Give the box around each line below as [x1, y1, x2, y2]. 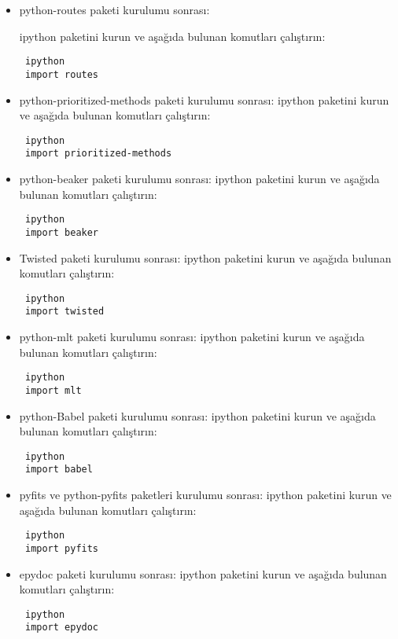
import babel [24, 464, 93, 476]
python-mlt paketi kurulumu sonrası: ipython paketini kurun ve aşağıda [19, 329, 365, 344]
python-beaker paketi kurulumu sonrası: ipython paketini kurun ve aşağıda [19, 171, 380, 186]
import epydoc [24, 622, 99, 633]
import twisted [24, 306, 105, 318]
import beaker [24, 226, 99, 238]
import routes [24, 68, 99, 80]
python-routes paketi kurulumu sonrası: [19, 2, 210, 17]
